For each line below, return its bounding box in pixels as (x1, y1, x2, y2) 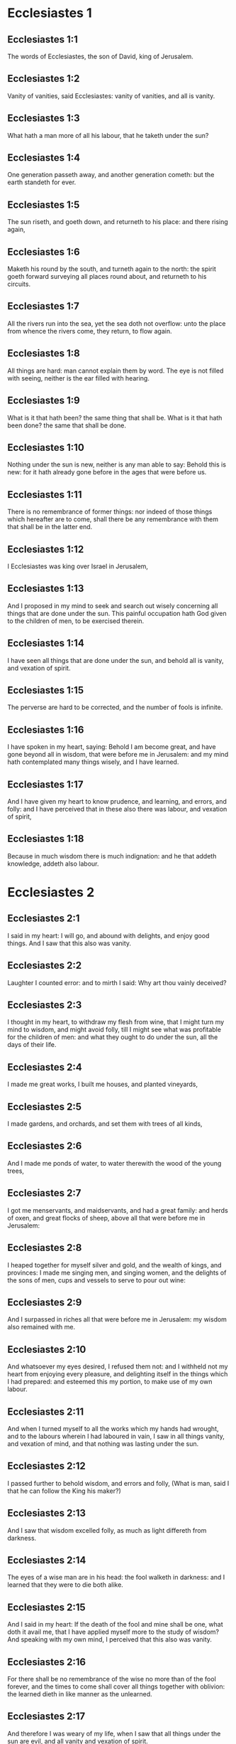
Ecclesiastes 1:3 (7, 112, 80, 124)
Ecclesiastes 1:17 (7, 778, 84, 790)
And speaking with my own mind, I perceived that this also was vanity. (7, 1635, 213, 1644)
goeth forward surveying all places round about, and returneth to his (7, 272, 207, 281)
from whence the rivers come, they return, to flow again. (7, 326, 172, 335)
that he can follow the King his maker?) (7, 1487, 122, 1495)
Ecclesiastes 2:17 (7, 1711, 86, 1723)
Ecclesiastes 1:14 (7, 637, 85, 649)
